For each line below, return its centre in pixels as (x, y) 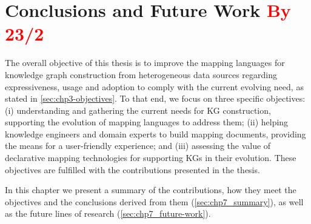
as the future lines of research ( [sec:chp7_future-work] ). (108, 213)
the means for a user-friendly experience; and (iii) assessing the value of (138, 146)
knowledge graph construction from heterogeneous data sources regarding (141, 74)
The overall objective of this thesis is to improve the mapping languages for (145, 63)
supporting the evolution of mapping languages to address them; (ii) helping (147, 122)
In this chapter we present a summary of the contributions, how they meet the (151, 190)
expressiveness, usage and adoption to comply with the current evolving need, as (154, 86)
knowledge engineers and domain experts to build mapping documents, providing (155, 133)
